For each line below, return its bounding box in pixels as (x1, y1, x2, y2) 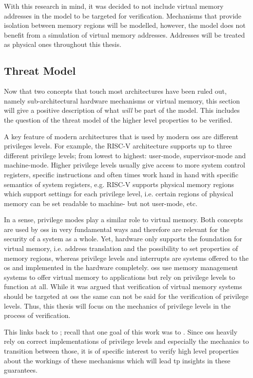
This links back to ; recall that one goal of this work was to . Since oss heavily (4, 326, 237, 336)
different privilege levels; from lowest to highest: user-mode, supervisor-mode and (4, 150, 246, 160)
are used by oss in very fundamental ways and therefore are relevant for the (4, 224, 230, 234)
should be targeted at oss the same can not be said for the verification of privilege (4, 291, 249, 301)
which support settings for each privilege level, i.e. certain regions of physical (4, 189, 234, 199)
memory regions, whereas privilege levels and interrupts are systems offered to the (4, 252, 249, 263)
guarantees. (4, 365, 38, 375)
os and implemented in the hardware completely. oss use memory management (4, 262, 238, 273)
